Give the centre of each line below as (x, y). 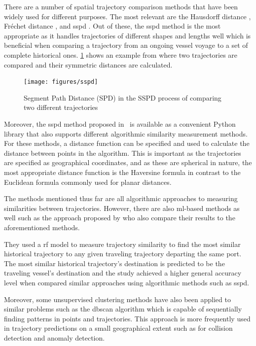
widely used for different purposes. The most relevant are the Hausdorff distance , (128, 16)
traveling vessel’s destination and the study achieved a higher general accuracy (123, 273)
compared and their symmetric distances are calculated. (88, 64)
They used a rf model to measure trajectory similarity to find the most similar (122, 244)
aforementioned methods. (42, 227)
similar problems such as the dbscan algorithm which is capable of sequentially (123, 309)
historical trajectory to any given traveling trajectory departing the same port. (123, 254)
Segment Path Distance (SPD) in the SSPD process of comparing (123, 97)
